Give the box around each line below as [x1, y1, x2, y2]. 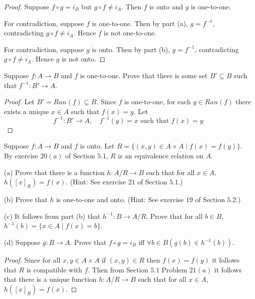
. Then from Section [88, 264, 148, 274]
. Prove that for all [146, 210, 203, 221]
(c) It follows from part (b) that [4, 210, 101, 221]
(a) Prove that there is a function [4, 167, 105, 177]
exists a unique [4, 106, 49, 116]
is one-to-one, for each [124, 96, 191, 107]
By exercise [4, 150, 38, 161]
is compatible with [26, 264, 82, 274]
